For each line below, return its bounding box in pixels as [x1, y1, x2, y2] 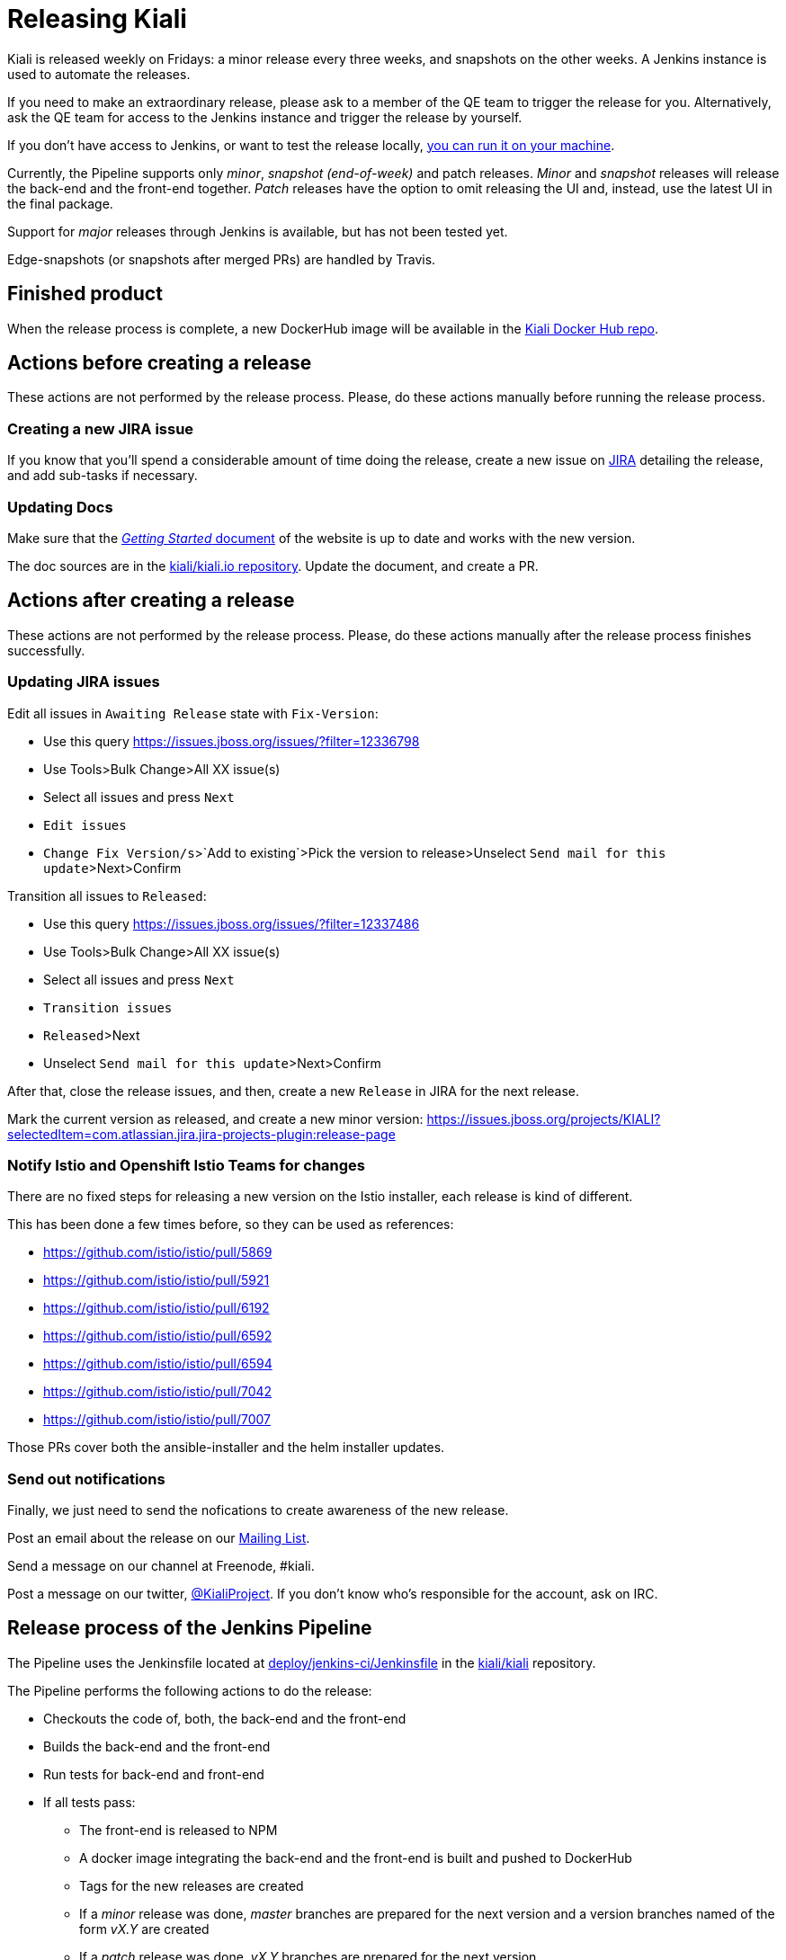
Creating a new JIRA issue [7, 419, 194, 438]
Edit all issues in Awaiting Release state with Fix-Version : [7, 705, 379, 721]
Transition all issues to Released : [7, 887, 207, 904]
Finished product [7, 282, 163, 306]
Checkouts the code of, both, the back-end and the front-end [43, 1710, 406, 1726]
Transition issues [43, 1000, 173, 1015]
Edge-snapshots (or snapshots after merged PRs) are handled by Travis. [7, 251, 436, 267]
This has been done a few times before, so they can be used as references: [7, 1216, 454, 1233]
